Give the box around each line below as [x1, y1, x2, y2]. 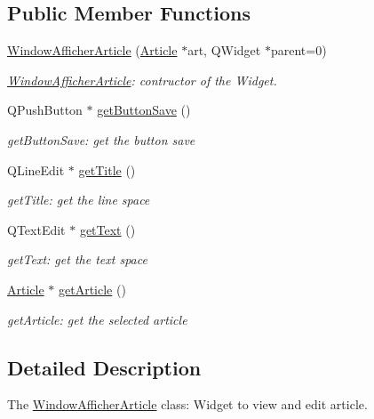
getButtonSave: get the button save [7, 130, 195, 149]
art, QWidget [187, 41, 261, 60]
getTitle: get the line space [7, 190, 150, 209]
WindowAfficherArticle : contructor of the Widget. [7, 70, 277, 89]
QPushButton [7, 101, 83, 119]
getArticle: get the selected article [7, 310, 187, 328]
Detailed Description [7, 353, 202, 381]
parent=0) [270, 41, 327, 60]
